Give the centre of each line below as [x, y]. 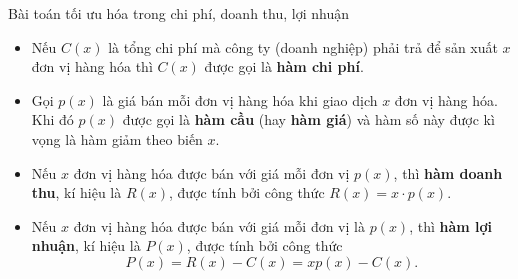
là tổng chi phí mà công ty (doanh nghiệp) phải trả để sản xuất [303, 46]
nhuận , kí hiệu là [86, 245]
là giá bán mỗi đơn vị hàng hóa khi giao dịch [240, 99]
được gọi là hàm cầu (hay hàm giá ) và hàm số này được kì [308, 119]
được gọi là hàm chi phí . [284, 66]
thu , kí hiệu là [76, 192]
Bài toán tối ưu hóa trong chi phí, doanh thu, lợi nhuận [178, 13]
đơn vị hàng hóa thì [92, 66]
